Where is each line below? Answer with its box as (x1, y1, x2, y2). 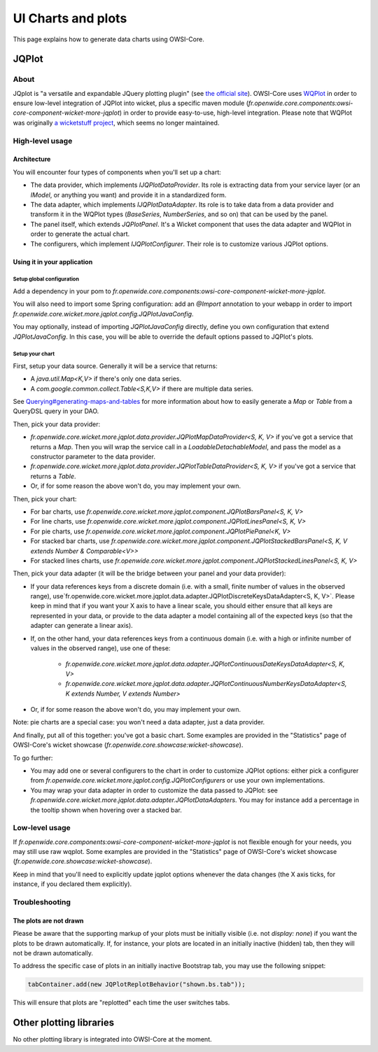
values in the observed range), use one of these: (30, 644, 171, 652)
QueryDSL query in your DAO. (13, 407, 99, 416)
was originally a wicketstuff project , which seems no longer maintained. (13, 118, 220, 127)
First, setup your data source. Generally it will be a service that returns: (13, 361, 218, 370)
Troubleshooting (13, 897, 71, 906)
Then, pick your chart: (13, 494, 77, 503)
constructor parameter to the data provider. (30, 452, 155, 461)
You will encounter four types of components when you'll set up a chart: (13, 168, 222, 176)
